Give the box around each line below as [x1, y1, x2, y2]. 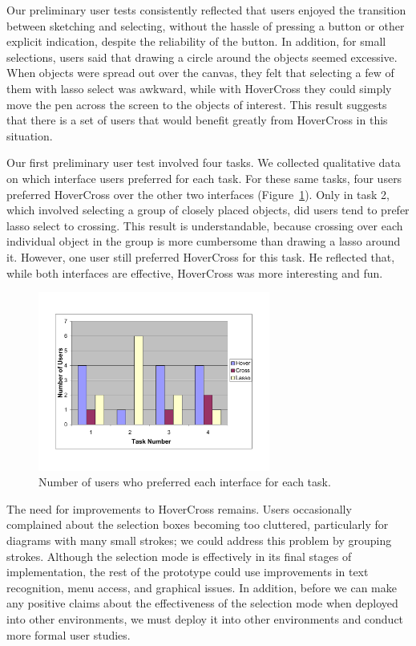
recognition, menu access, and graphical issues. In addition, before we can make [6, 579, 397, 595]
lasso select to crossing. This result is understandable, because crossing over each [6, 217, 403, 234]
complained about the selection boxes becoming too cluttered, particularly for [6, 516, 389, 533]
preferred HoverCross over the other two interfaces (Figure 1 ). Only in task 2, [6, 185, 390, 202]
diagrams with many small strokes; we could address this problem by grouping [6, 531, 392, 548]
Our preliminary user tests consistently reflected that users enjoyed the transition [6, 2, 406, 18]
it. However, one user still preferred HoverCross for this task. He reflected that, [6, 248, 395, 265]
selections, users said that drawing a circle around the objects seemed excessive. [6, 48, 398, 65]
